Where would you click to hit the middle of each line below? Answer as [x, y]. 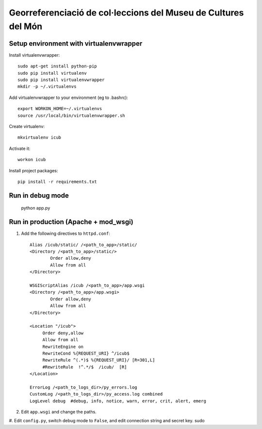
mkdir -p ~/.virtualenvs [47, 87]
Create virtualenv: [27, 126]
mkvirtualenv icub [40, 138]
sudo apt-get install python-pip [57, 66]
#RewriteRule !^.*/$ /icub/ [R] [85, 367]
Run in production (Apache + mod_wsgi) [71, 222]
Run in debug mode [39, 195]
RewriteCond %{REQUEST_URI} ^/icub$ [86, 353]
